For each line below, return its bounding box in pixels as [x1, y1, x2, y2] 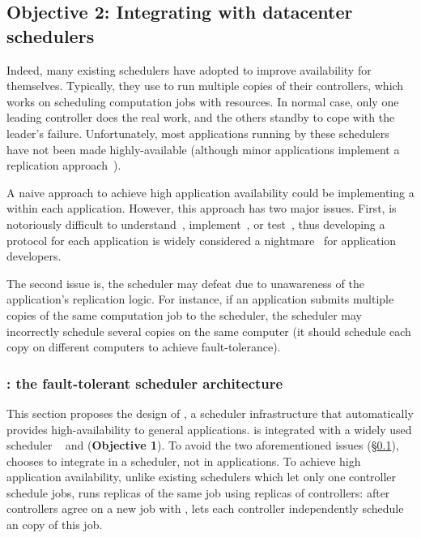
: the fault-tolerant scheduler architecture [6, 372, 283, 393]
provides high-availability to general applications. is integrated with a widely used [6, 420, 412, 437]
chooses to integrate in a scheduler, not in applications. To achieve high [6, 452, 361, 469]
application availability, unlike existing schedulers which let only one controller [6, 468, 397, 485]
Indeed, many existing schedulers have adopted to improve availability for [6, 61, 372, 78]
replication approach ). [6, 157, 121, 174]
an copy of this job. [6, 516, 103, 533]
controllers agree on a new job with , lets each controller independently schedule [6, 500, 404, 517]
